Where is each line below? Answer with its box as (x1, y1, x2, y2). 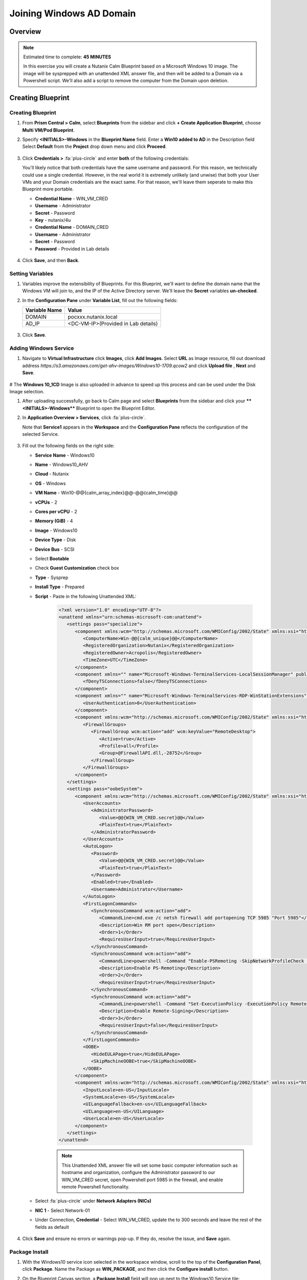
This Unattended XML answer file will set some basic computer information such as (61, 1162, 238, 1168)
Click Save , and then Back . (22, 257, 79, 263)
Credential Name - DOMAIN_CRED (35, 224, 109, 230)
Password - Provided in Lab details (35, 246, 109, 252)
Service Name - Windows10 (35, 452, 95, 458)
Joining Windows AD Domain (9, 8, 136, 19)
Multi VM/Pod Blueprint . (22, 127, 75, 133)
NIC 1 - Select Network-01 (35, 1207, 90, 1213)
